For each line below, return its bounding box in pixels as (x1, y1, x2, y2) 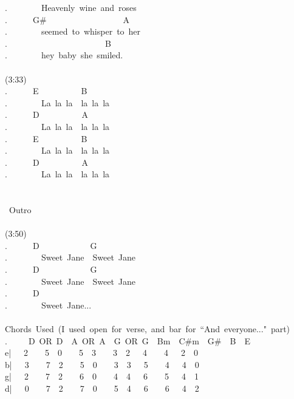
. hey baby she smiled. (5, 49, 123, 61)
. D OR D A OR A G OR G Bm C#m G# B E (5, 334, 250, 347)
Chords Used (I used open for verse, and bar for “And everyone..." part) (5, 322, 290, 335)
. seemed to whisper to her (5, 25, 141, 38)
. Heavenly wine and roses (5, 1, 137, 13)
